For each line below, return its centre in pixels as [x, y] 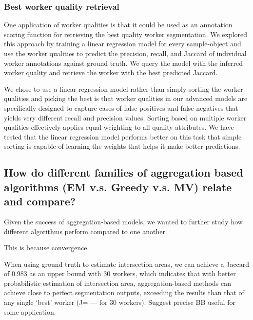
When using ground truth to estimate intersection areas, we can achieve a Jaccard [127, 264]
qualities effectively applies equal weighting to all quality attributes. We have [119, 127]
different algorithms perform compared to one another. [86, 231]
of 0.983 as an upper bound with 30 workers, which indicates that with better [120, 273]
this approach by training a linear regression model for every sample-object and [123, 44]
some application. [30, 311]
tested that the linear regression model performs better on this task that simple [123, 136]
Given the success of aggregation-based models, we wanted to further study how [123, 221]
